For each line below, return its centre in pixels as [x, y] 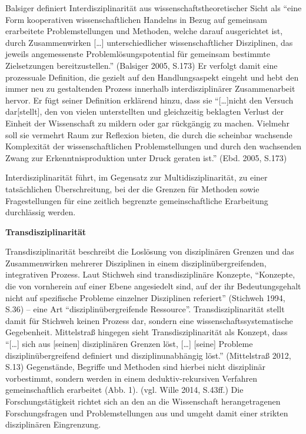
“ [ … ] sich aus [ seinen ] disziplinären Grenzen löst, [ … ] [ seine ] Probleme [129, 344]
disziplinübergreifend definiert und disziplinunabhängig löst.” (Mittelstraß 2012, [148, 355]
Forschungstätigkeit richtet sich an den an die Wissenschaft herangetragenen [143, 401]
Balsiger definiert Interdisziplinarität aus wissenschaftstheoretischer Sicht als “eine [154, 8]
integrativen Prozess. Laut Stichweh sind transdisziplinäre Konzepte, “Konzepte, [150, 274]
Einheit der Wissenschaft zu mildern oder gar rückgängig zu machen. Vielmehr [147, 123]
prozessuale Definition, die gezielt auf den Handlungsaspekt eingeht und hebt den [152, 77]
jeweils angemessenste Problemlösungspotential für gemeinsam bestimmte [138, 54]
